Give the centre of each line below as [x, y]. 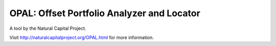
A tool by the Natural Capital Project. [48, 28]
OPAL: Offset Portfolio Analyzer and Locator [105, 13]
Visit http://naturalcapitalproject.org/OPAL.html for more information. [82, 37]
